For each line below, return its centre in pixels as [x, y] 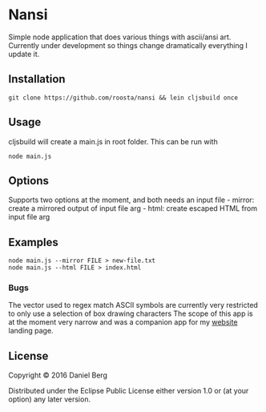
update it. [24, 54]
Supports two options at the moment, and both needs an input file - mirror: [131, 200]
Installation [37, 79]
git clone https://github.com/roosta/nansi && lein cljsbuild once [123, 98]
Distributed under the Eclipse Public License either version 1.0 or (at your [129, 391]
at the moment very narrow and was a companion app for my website [123, 322]
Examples [33, 242]
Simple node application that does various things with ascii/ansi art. [120, 37]
